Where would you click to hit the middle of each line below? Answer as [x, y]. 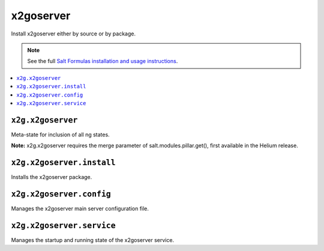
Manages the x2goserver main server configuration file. [80, 208]
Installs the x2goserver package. [52, 177]
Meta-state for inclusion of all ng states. [61, 135]
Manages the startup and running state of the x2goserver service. [92, 240]
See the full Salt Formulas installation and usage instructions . [103, 61]
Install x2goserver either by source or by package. [73, 34]
